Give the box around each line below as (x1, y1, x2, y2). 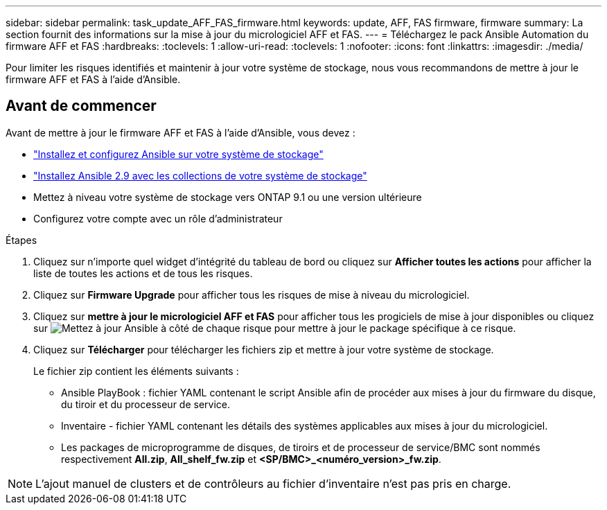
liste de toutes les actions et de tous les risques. (33, 267, 253, 279)
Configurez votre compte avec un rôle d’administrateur (33, 212, 283, 225)
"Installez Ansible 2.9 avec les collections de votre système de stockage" (33, 169, 367, 182)
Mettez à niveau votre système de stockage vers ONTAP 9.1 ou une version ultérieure (33, 191, 422, 203)
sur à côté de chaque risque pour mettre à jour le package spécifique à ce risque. (33, 322, 516, 334)
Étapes (6, 234, 37, 246)
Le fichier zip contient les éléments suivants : (33, 364, 239, 377)
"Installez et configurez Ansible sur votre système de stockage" (33, 148, 324, 160)
